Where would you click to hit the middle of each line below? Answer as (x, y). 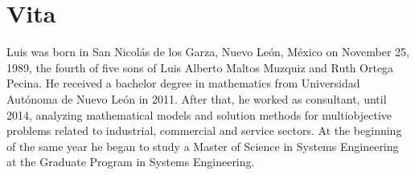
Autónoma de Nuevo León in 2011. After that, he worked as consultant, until (197, 98)
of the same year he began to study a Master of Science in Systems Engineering (203, 146)
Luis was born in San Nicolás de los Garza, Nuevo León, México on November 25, (208, 52)
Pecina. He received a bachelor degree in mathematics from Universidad (183, 83)
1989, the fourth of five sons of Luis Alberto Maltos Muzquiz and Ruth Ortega (200, 67)
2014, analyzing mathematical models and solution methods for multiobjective (199, 114)
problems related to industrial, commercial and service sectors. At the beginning (204, 130)
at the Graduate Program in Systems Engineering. (131, 162)
